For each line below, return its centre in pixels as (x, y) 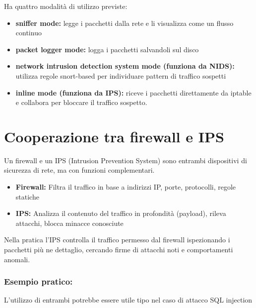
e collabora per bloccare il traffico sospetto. (81, 102)
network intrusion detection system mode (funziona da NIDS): (125, 66)
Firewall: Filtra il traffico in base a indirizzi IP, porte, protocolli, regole (126, 187)
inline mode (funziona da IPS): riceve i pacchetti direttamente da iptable (133, 92)
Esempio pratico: (38, 281)
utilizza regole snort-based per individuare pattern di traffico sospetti (121, 75)
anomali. (17, 259)
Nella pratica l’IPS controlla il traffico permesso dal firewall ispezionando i (117, 240)
